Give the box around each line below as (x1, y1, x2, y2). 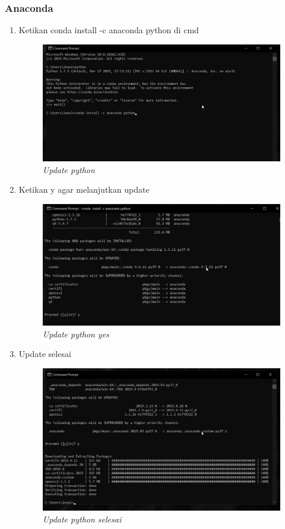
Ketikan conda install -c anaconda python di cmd (18, 24, 199, 36)
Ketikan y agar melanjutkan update (18, 183, 150, 196)
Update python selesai (42, 512, 122, 525)
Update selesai (18, 348, 71, 360)
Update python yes (42, 327, 109, 340)
